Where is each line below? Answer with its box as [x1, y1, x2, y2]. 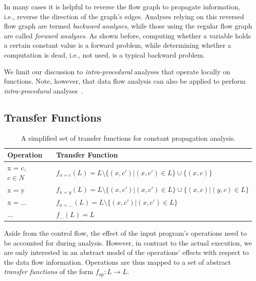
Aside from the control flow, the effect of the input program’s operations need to [4, 228, 247, 238]
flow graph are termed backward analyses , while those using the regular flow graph [4, 21, 252, 31]
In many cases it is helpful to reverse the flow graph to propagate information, [4, 1, 240, 11]
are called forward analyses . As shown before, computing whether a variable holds [4, 30, 251, 40]
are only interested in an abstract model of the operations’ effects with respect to [4, 247, 249, 257]
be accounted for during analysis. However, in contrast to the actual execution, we [4, 237, 252, 248]
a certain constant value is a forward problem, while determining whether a [4, 40, 231, 50]
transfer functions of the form [4, 266, 94, 277]
